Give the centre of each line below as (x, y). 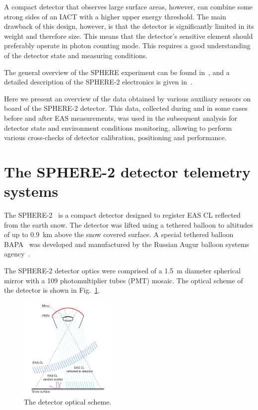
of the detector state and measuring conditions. (76, 55)
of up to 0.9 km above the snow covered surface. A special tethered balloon (119, 234)
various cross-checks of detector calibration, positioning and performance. (115, 137)
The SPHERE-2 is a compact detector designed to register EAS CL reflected (122, 215)
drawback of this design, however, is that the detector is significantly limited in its (129, 26)
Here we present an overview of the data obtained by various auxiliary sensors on (128, 98)
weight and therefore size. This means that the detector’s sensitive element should (129, 36)
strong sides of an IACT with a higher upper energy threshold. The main (115, 16)
